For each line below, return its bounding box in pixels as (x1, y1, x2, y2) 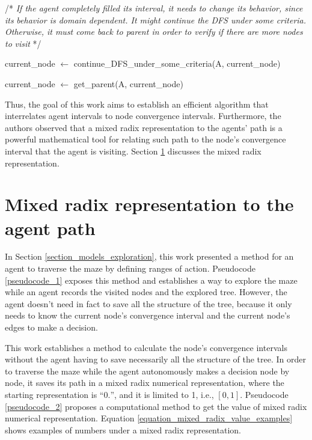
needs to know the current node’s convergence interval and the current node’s (5, 309, 290, 322)
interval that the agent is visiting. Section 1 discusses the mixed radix (5, 144, 262, 157)
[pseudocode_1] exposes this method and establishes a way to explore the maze (5, 273, 298, 286)
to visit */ (5, 37, 41, 49)
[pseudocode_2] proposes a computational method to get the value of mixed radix (5, 400, 307, 412)
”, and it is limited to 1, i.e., (110, 388, 214, 400)
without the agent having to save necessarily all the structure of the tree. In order (5, 353, 307, 365)
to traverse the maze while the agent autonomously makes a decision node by (5, 364, 290, 377)
